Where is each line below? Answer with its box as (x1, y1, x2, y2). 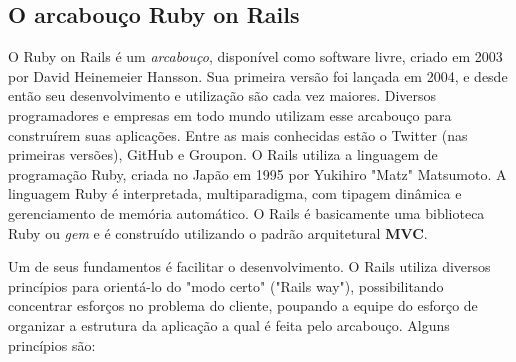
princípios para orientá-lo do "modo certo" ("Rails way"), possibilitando (8, 275, 444, 296)
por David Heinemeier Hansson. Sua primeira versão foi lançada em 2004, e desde (8, 65, 508, 86)
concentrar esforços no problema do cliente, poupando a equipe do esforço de (8, 295, 478, 316)
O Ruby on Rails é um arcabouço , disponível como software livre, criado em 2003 (8, 46, 503, 67)
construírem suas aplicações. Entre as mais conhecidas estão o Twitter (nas (8, 124, 468, 145)
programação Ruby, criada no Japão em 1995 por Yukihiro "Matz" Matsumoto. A (8, 163, 507, 184)
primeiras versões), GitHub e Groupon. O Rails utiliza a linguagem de (8, 144, 438, 165)
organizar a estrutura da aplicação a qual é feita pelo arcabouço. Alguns (8, 314, 450, 335)
